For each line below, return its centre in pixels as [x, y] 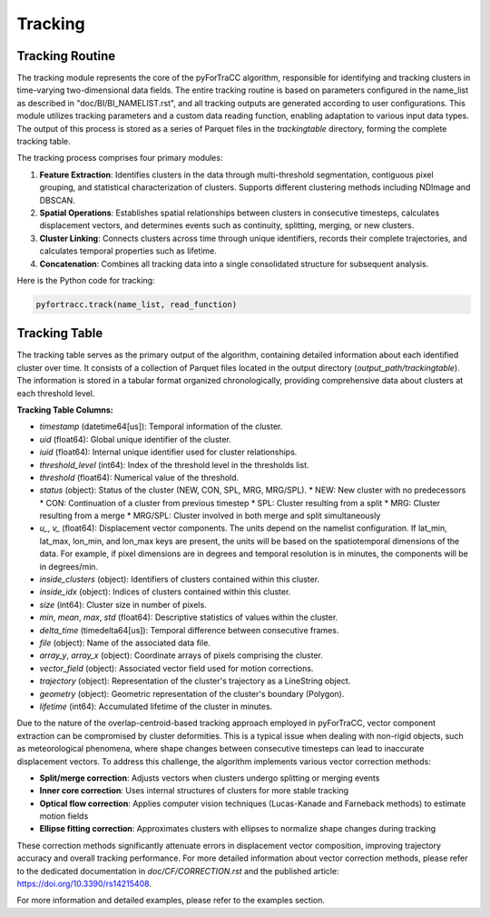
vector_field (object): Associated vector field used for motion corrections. [176, 668]
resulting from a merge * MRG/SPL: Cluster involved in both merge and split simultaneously [210, 516]
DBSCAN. [58, 200]
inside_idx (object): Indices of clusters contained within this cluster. [165, 592]
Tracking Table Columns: [65, 410]
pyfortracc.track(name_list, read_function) [137, 304]
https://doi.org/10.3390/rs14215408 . [84, 884]
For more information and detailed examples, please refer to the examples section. [171, 901]
